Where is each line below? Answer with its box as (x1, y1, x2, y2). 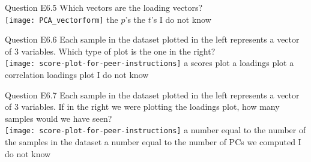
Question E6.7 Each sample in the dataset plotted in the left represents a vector (5, 88, 300, 101)
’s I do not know (151, 13, 211, 25)
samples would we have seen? (5, 112, 112, 124)
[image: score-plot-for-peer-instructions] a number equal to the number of (5, 124, 306, 136)
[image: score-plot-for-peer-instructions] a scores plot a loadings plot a (5, 56, 294, 69)
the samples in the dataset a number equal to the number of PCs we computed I (5, 136, 301, 148)
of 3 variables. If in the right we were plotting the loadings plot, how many (5, 100, 280, 113)
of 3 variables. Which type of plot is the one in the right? (5, 44, 216, 57)
